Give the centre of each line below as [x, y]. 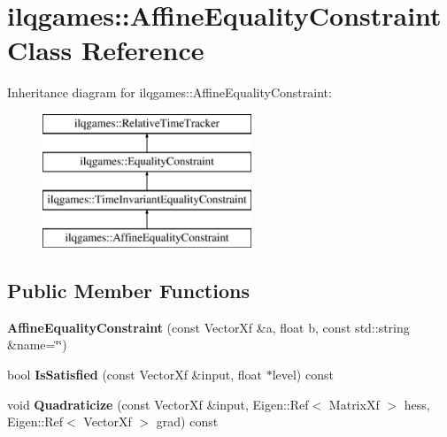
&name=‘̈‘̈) [37, 345]
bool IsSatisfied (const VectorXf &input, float [135, 375]
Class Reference [106, 50]
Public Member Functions [128, 291]
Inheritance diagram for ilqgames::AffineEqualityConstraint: [170, 92]
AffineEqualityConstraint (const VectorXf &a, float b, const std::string [208, 327]
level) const [303, 375]
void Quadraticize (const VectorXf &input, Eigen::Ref [158, 404]
